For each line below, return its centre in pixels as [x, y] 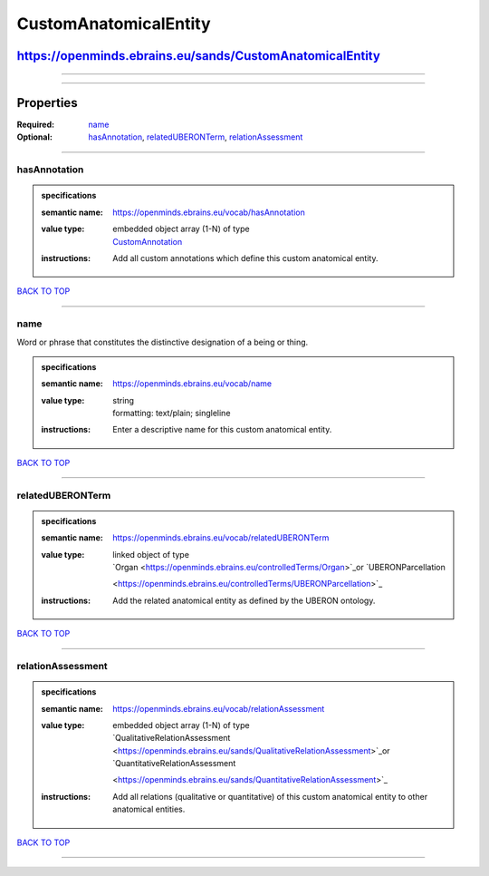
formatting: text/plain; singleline [172, 414]
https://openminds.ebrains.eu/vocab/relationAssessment [219, 708]
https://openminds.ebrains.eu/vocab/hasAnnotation [209, 212]
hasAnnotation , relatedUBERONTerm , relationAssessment [196, 137]
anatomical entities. [149, 809]
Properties [47, 103]
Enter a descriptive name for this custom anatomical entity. [222, 430]
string [124, 400]
